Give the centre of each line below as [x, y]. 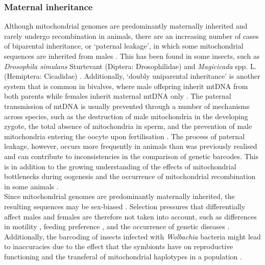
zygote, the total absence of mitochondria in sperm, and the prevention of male [128, 126]
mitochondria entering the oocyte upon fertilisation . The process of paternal [125, 136]
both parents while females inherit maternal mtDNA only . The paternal [118, 96]
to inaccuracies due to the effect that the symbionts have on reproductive [119, 246]
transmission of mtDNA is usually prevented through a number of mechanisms [127, 106]
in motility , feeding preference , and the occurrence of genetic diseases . [117, 226]
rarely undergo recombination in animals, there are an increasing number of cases [131, 36]
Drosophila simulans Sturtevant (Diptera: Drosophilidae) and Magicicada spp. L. [130, 66]
